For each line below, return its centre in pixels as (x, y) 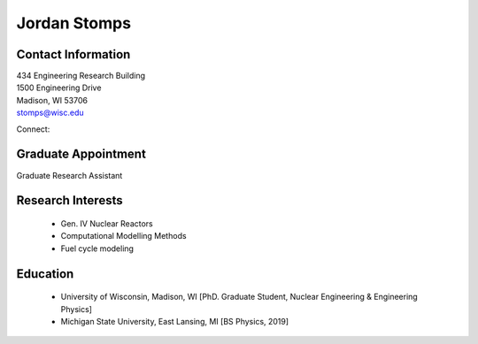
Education (45, 274)
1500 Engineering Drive (59, 88)
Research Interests (69, 200)
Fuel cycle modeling (97, 248)
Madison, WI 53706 (52, 100)
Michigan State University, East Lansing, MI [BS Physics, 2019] (175, 321)
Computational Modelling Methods (123, 236)
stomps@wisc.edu (50, 113)
